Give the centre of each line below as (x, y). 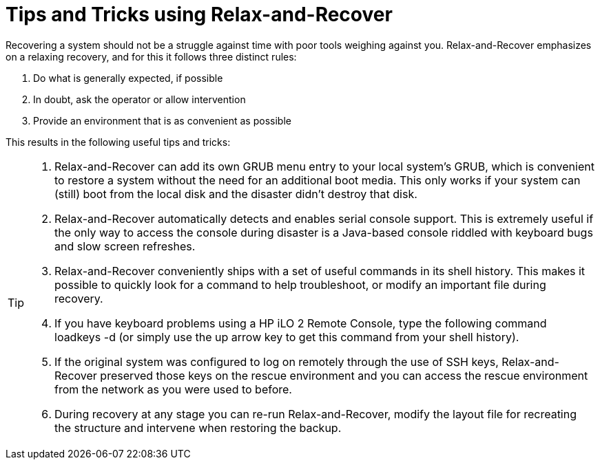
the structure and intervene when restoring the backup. (198, 428)
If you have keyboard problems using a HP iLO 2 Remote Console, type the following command (301, 323)
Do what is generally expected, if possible (128, 78)
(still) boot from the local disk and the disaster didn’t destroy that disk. (236, 194)
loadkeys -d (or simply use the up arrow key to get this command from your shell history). (287, 337)
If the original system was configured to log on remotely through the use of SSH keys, (277, 361)
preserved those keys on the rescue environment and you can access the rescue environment (344, 375)
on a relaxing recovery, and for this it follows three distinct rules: (151, 56)
